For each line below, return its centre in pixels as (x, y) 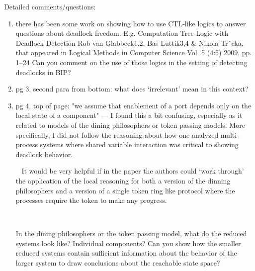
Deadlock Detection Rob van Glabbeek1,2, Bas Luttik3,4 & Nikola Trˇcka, (129, 43)
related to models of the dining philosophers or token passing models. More (130, 125)
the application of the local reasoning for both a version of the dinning (123, 180)
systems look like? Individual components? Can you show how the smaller (128, 243)
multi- (230, 135)
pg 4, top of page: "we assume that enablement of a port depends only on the (133, 105)
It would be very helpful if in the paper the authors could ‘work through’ (133, 171)
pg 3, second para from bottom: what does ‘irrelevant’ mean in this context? (132, 89)
